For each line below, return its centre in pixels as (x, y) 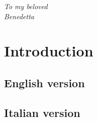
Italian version (42, 112)
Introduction (49, 51)
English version (44, 82)
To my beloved (26, 6)
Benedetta (19, 16)
